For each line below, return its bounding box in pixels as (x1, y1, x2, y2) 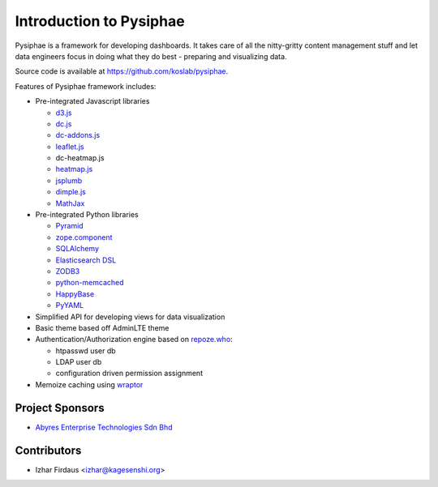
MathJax (55, 199, 85, 208)
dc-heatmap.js (55, 153, 105, 163)
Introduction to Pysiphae (15, 12, 186, 30)
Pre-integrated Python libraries (35, 210, 139, 220)
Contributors (15, 443, 82, 457)
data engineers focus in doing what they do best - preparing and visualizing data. (15, 51, 287, 61)
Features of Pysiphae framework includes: (15, 81, 157, 91)
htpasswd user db (55, 345, 117, 356)
